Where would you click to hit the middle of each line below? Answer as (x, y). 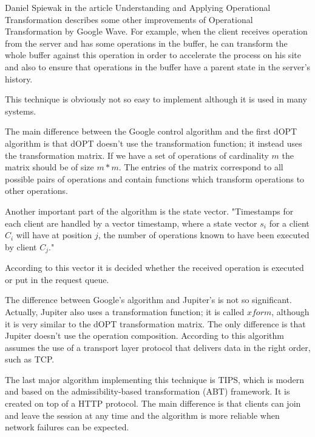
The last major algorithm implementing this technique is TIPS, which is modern (154, 379)
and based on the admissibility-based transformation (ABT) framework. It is (147, 391)
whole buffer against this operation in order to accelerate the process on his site (153, 55)
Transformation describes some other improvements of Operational (129, 19)
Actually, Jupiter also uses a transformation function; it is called (125, 311)
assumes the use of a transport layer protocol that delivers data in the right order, (158, 347)
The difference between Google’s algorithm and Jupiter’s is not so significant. (148, 300)
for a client (289, 223)
